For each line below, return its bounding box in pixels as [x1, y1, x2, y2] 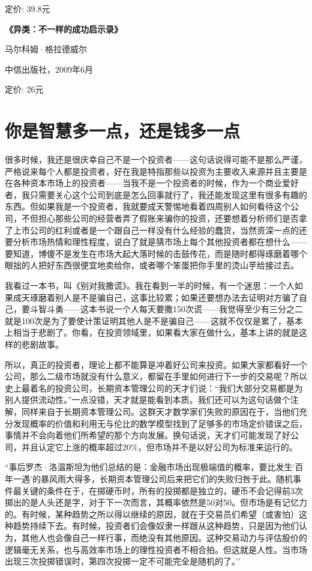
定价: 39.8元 [5, 2, 50, 14]
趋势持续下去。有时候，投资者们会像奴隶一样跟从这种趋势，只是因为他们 [13, 519, 299, 532]
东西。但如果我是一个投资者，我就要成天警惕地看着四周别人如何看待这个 [5, 200, 290, 213]
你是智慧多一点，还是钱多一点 [5, 118, 241, 143]
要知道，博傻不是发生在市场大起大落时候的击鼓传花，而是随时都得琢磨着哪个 [5, 247, 307, 259]
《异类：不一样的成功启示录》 [5, 22, 122, 35]
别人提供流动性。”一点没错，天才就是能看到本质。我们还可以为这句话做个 [5, 393, 290, 406]
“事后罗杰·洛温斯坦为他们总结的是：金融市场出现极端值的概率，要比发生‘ [5, 461, 295, 473]
